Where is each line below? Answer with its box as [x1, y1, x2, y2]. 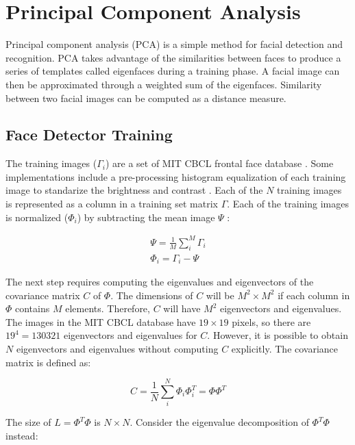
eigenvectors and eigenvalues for [64, 328, 197, 342]
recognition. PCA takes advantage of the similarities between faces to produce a [5, 50, 341, 64]
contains [15, 301, 50, 316]
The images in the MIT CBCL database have [5, 314, 196, 329]
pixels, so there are [232, 314, 311, 329]
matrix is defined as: [5, 355, 91, 369]
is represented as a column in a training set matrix [5, 196, 219, 211]
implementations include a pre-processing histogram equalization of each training [5, 169, 346, 183]
